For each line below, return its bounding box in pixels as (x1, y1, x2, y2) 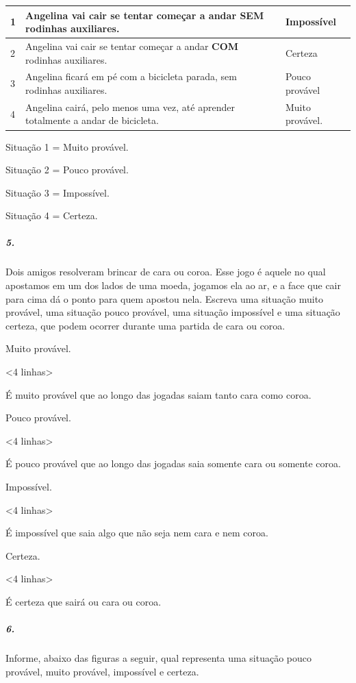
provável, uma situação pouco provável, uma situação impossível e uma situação (5, 305, 340, 319)
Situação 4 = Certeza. (5, 208, 98, 223)
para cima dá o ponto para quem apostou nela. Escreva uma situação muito (5, 291, 324, 306)
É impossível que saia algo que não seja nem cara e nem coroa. (5, 525, 268, 540)
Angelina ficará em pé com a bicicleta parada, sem (25, 69, 237, 84)
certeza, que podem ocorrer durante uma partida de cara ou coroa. (5, 318, 285, 332)
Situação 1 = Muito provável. (5, 139, 129, 153)
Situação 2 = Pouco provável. (5, 162, 129, 177)
